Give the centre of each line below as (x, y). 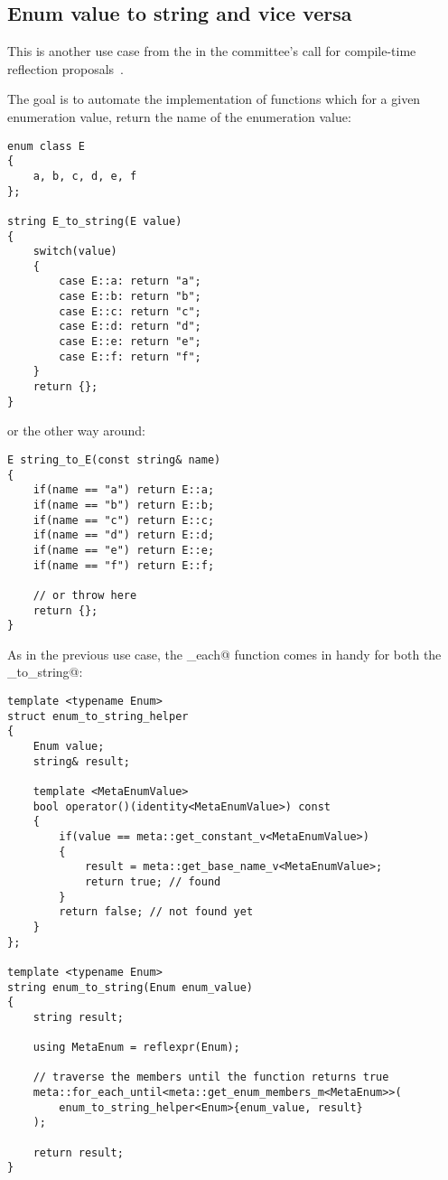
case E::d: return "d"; (130, 327)
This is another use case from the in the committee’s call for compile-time (212, 51)
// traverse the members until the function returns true (211, 1077)
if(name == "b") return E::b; (124, 505)
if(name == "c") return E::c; (124, 520)
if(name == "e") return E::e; (124, 550)
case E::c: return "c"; (130, 311)
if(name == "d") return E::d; (124, 535)
